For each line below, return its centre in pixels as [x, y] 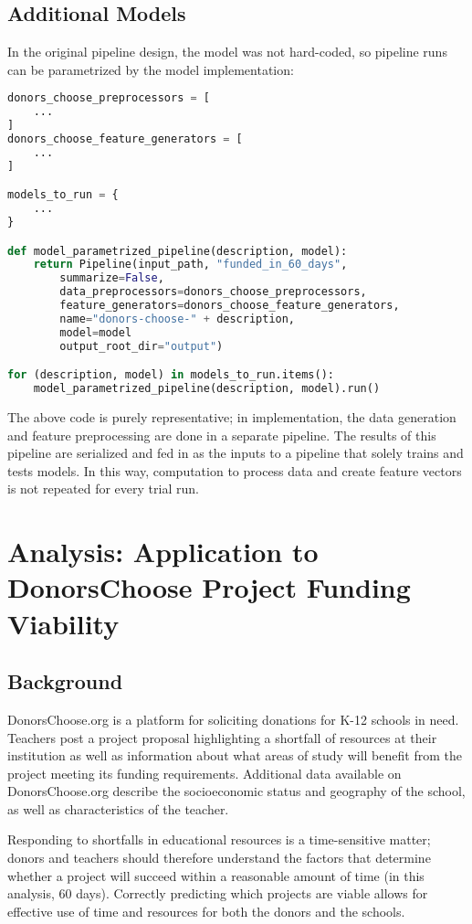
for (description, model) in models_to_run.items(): [171, 375]
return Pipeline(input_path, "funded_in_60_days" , [190, 265]
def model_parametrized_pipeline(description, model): [178, 251]
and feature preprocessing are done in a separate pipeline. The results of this [222, 435]
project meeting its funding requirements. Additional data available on [205, 773]
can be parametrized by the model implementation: [151, 69]
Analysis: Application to [163, 552]
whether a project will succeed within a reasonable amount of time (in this [216, 875]
